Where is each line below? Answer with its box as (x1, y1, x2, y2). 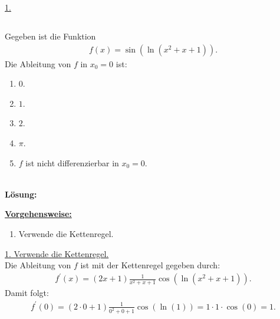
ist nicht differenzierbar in (25, 156, 119, 169)
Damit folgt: (5, 287, 49, 299)
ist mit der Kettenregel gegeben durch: (80, 259, 220, 271)
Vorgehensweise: (5, 208, 72, 220)
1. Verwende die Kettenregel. (5, 247, 109, 259)
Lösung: (5, 188, 37, 200)
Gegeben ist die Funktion (5, 29, 96, 42)
